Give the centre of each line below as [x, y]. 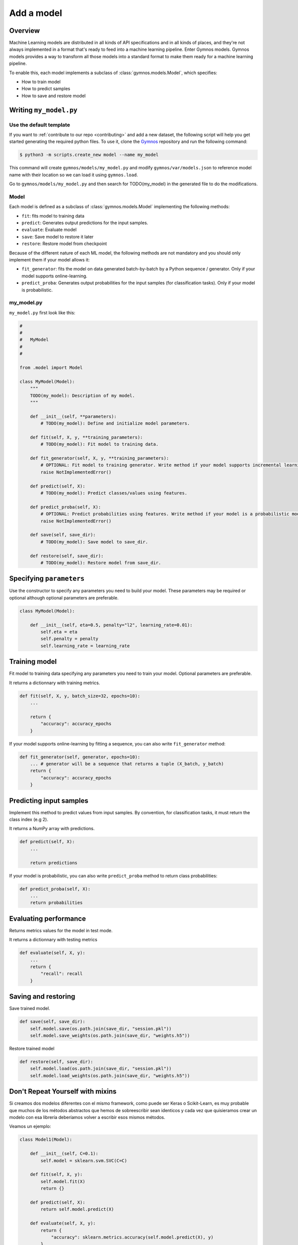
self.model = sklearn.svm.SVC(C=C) [84, 1161]
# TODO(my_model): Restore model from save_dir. [101, 562]
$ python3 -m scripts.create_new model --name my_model [89, 155]
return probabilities [56, 903]
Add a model [36, 13]
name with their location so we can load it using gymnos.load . [74, 175]
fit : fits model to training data [53, 216]
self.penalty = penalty [70, 639]
